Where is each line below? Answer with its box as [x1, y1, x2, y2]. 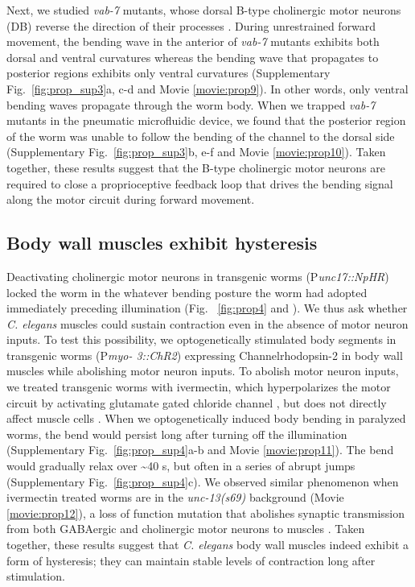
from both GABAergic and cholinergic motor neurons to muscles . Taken [6, 520, 365, 537]
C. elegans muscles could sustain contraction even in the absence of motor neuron [6, 315, 409, 332]
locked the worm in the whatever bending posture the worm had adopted [6, 283, 368, 300]
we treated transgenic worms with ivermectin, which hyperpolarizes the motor [6, 378, 391, 395]
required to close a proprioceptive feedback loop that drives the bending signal [6, 175, 393, 192]
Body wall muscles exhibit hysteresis [6, 230, 318, 255]
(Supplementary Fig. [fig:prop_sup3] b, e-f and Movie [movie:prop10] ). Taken [6, 143, 386, 160]
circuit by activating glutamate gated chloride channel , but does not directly [6, 394, 387, 411]
